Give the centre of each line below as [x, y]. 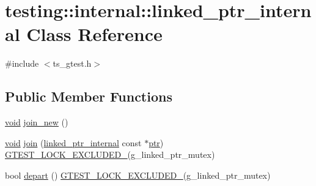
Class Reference [94, 34]
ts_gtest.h [72, 63]
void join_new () [37, 122]
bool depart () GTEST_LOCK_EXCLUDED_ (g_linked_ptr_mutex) [138, 175]
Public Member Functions [89, 96]
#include [22, 63]
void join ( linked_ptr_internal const [73, 142]
